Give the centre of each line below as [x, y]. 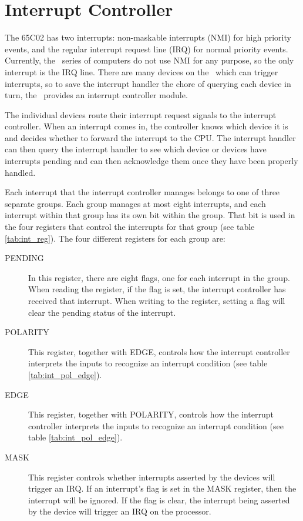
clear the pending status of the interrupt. [102, 312]
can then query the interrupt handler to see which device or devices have [136, 149]
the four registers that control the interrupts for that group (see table [130, 227]
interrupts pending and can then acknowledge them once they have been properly [151, 161]
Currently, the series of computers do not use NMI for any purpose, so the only [149, 60]
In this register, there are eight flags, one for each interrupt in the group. [159, 277]
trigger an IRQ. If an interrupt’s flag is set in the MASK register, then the [162, 488]
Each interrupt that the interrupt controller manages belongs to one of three [142, 192]
